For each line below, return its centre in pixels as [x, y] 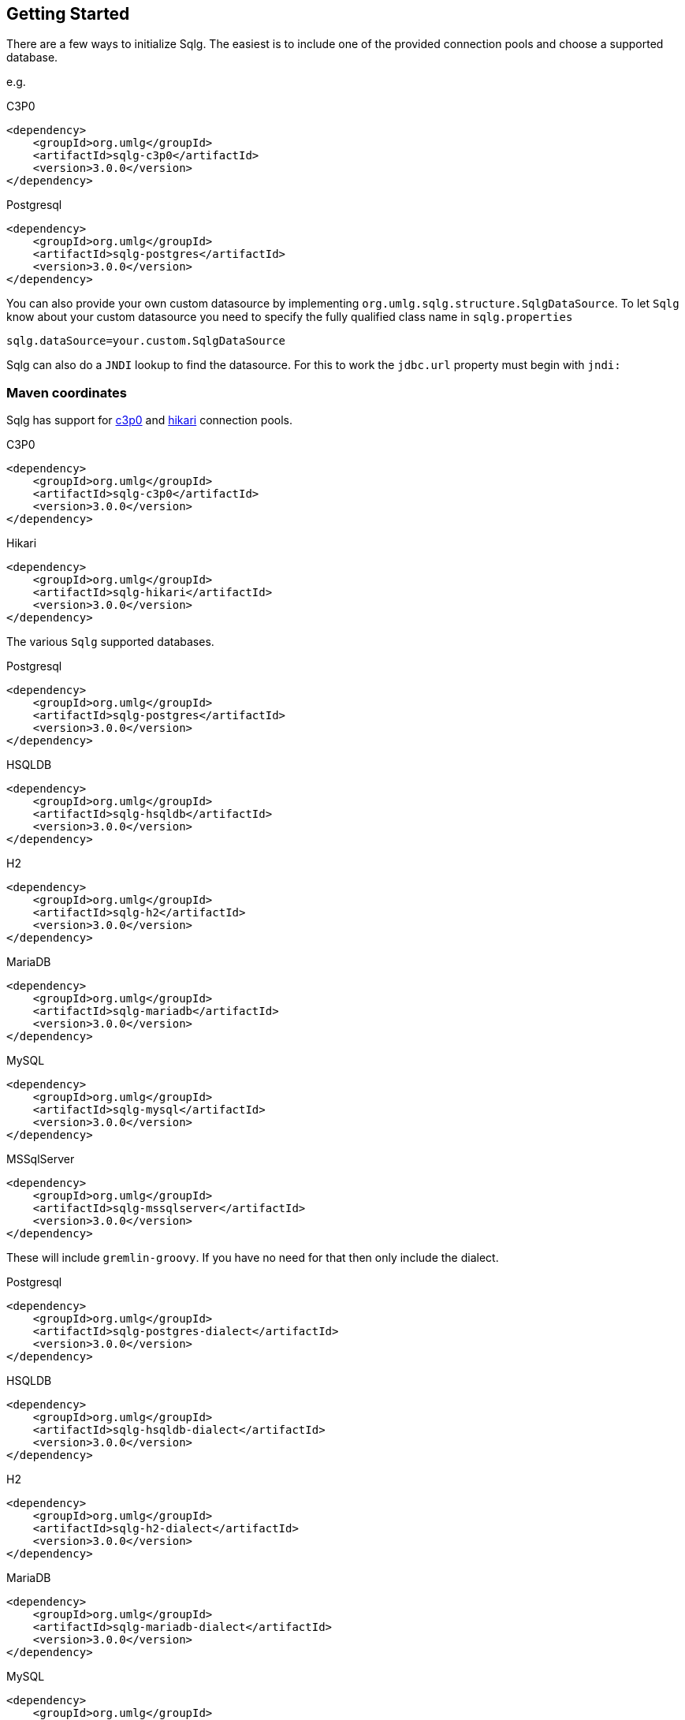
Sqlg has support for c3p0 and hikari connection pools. [149, 420]
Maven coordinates [67, 392]
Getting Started [68, 14]
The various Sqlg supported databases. [110, 642]
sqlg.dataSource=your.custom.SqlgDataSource [146, 341]
